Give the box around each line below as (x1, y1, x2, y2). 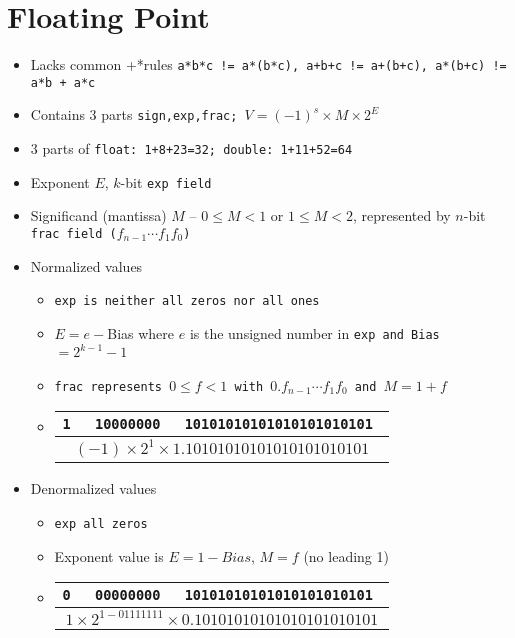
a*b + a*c (30, 75, 96, 90)
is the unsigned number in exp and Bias (189, 322, 440, 343)
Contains (30, 104, 85, 125)
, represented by (352, 205, 451, 226)
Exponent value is (54, 545, 164, 566)
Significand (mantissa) (30, 205, 167, 226)
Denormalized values (30, 478, 157, 499)
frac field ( (30, 227, 117, 241)
